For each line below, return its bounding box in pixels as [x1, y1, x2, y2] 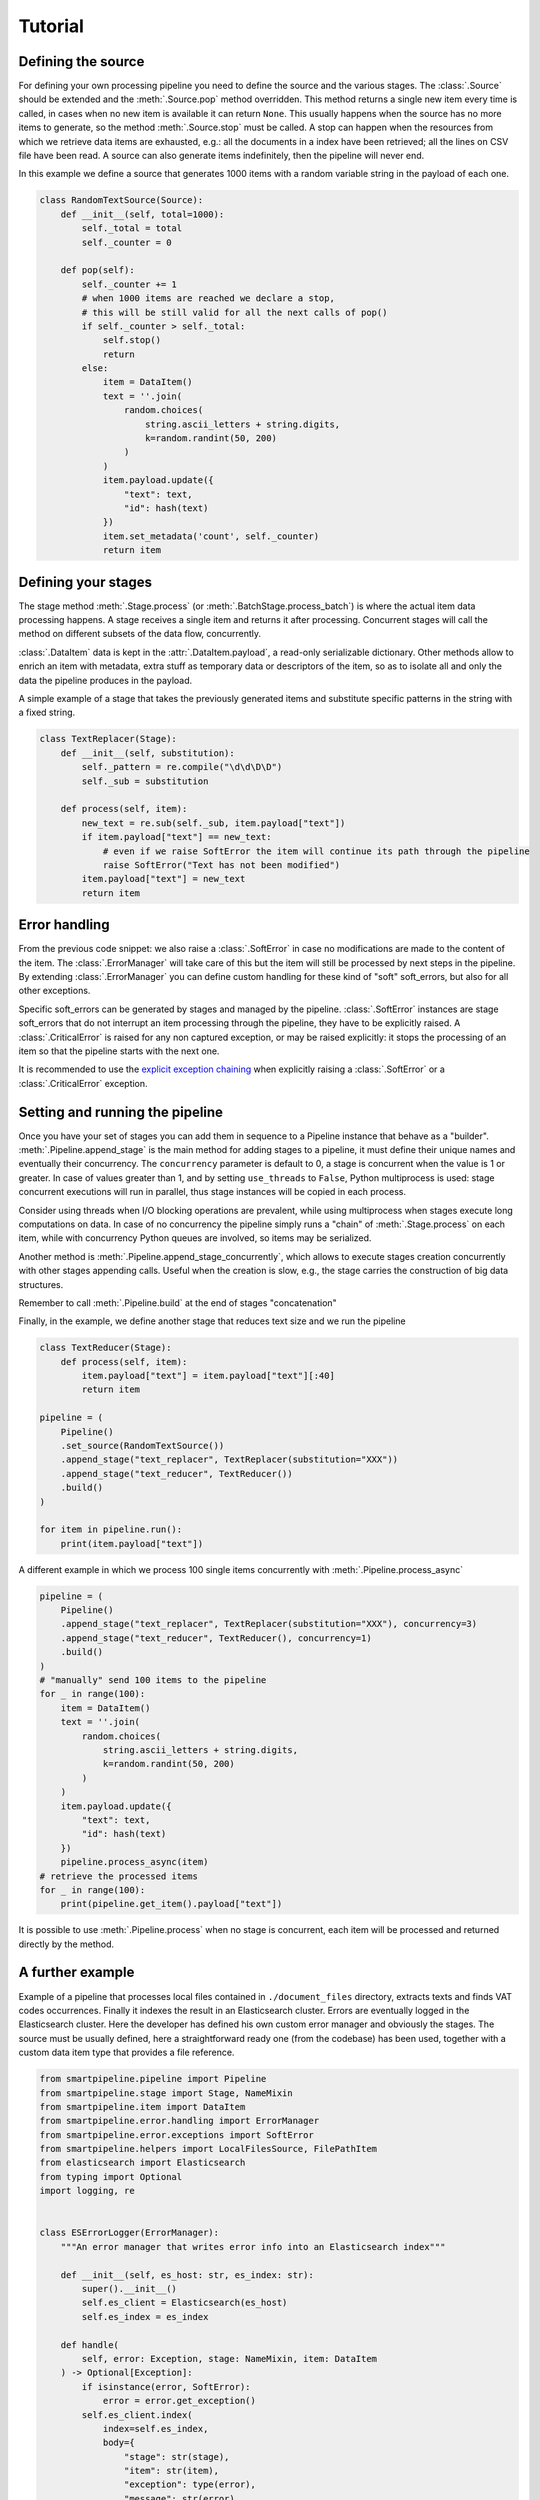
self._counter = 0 [81, 236, 172, 248]
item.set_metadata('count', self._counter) [102, 530, 320, 542]
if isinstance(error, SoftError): [81, 2381, 251, 2392]
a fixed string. [18, 706, 76, 719]
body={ [102, 2437, 135, 2449]
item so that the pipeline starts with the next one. [18, 1045, 220, 1057]
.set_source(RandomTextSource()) [60, 1440, 225, 1451]
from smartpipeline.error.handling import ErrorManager [39, 2115, 320, 2127]
